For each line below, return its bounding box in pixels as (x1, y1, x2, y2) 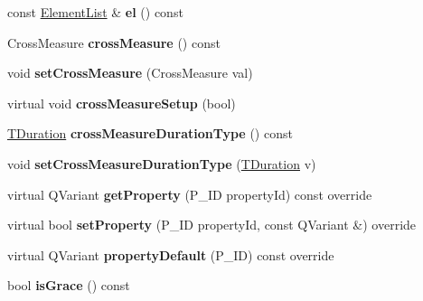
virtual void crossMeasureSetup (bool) (7, 93, 236, 112)
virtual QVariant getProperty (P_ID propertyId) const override (7, 184, 372, 203)
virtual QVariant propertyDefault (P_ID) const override (7, 245, 334, 264)
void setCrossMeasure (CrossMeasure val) (7, 63, 253, 82)
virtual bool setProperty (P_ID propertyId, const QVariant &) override (7, 215, 417, 234)
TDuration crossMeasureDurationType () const (7, 124, 293, 143)
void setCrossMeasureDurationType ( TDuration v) (7, 154, 316, 173)
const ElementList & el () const (7, 3, 183, 21)
